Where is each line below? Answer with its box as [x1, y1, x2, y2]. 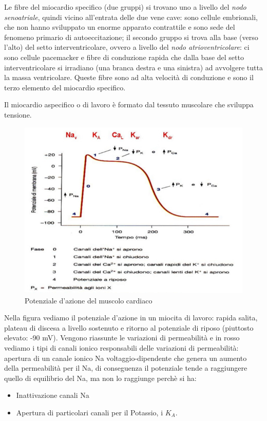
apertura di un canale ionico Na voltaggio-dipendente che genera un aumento [4, 352, 247, 363]
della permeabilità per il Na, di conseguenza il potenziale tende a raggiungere [4, 362, 247, 373]
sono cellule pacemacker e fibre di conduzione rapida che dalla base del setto [4, 51, 244, 62]
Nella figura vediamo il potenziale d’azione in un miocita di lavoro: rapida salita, [4, 312, 258, 323]
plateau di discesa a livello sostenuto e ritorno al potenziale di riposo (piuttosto [4, 322, 254, 333]
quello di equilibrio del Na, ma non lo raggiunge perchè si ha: [4, 372, 197, 383]
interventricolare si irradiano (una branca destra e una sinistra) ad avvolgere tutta [4, 62, 263, 72]
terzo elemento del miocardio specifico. [4, 82, 126, 92]
